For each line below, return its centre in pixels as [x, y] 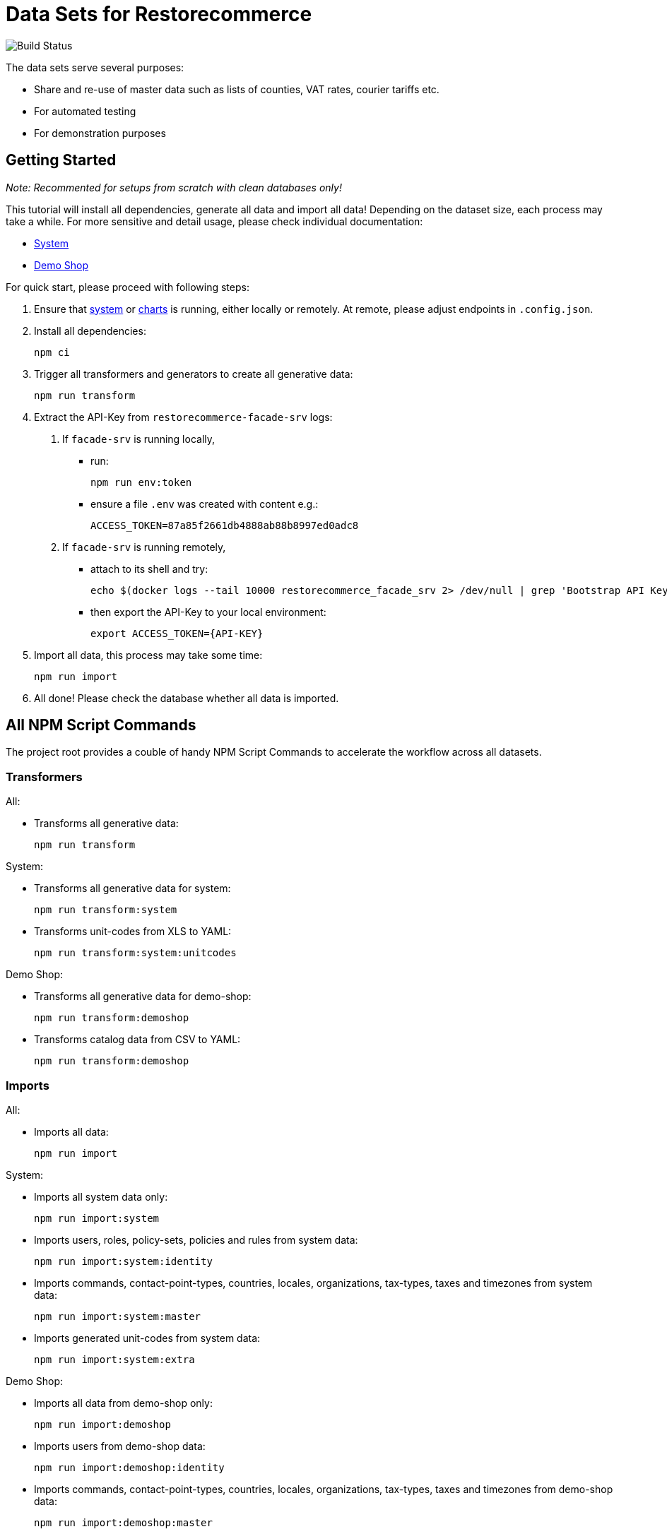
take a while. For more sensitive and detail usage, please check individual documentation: [214, 221]
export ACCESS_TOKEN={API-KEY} [177, 633]
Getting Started [61, 160]
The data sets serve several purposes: [95, 67]
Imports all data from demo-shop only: [123, 1403]
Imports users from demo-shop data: [120, 1446]
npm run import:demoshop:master [123, 1522]
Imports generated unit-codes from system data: [147, 1338]
